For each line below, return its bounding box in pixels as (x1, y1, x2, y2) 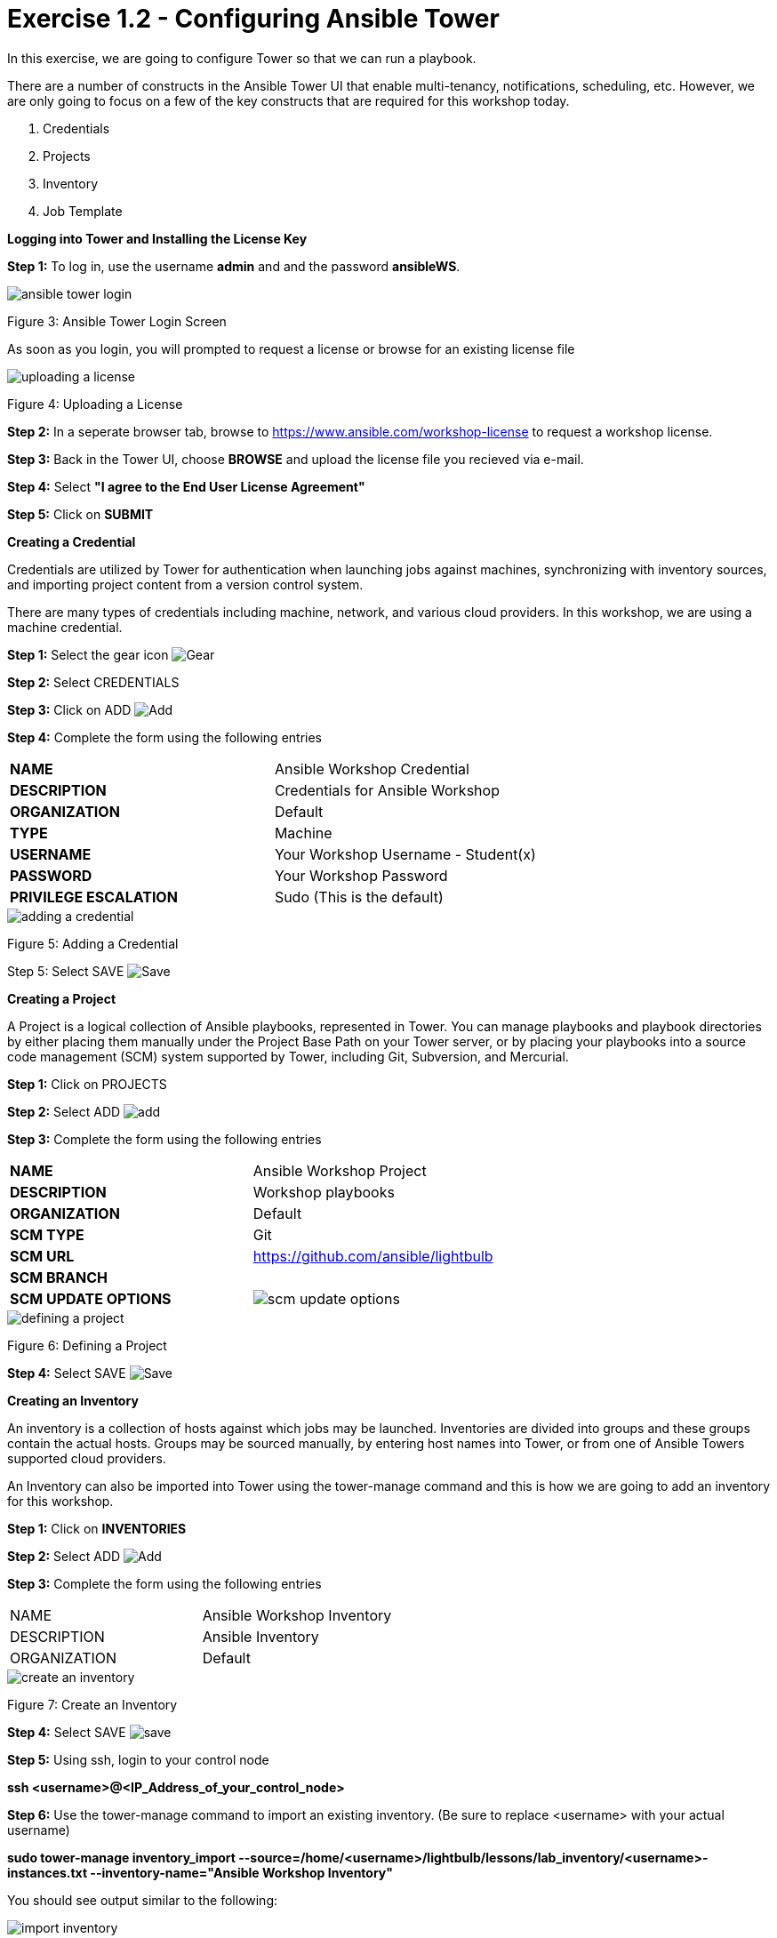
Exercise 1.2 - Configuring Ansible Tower (7, 4, 500, 34)
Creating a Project (7, 990, 116, 1006)
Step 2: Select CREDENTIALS (7, 674, 180, 690)
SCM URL (10, 1246, 75, 1265)
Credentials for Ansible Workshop (274, 781, 500, 799)
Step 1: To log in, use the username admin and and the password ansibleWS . (7, 258, 461, 274)
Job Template (43, 203, 123, 219)
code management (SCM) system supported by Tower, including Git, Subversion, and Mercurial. (7, 1048, 569, 1064)
